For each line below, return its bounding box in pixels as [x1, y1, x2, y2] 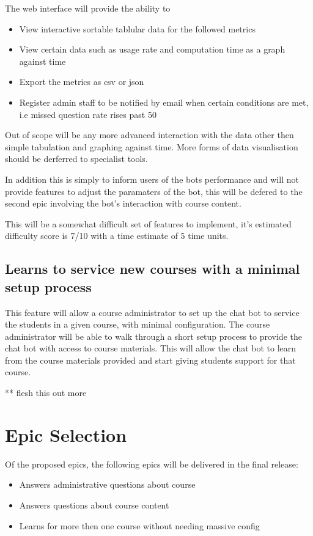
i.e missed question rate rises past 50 [19, 108, 156, 120]
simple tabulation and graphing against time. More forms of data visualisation [5, 140, 298, 153]
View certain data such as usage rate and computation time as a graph [19, 43, 285, 56]
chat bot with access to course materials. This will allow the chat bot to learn [5, 342, 296, 354]
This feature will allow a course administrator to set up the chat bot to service [5, 306, 300, 318]
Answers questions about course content [19, 498, 169, 511]
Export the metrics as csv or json [19, 75, 144, 88]
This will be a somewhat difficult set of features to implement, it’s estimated [5, 217, 292, 230]
